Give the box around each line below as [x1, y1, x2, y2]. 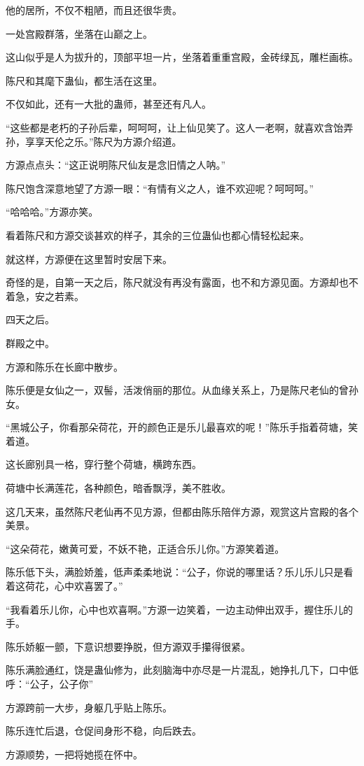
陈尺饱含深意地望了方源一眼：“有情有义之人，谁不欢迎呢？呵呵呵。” [6, 180, 314, 195]
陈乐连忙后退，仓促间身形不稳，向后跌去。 [6, 723, 202, 738]
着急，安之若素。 [6, 288, 84, 303]
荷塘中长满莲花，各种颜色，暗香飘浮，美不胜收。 [6, 481, 231, 495]
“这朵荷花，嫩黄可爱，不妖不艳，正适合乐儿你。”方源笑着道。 [6, 541, 285, 555]
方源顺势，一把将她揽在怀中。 [6, 746, 143, 761]
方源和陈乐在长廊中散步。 [6, 359, 123, 374]
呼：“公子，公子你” [6, 676, 94, 690]
